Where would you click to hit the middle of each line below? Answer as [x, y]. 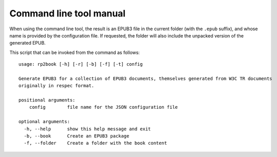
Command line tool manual [67, 13]
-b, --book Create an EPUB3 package [77, 136]
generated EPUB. [28, 43]
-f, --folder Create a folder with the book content [95, 143]
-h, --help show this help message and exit [87, 129]
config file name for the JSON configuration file [103, 107]
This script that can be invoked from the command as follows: [75, 52]
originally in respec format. [57, 86]
